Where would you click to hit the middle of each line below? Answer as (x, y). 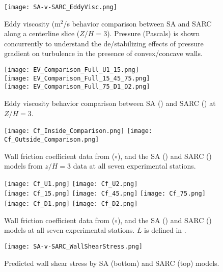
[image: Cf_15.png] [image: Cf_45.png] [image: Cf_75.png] (105, 194)
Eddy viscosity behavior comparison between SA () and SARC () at (110, 103)
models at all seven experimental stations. (69, 230)
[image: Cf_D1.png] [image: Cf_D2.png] (71, 204)
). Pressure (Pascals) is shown (154, 33)
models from (23, 166)
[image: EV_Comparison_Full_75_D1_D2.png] (77, 87)
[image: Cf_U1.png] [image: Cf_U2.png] (71, 184)
